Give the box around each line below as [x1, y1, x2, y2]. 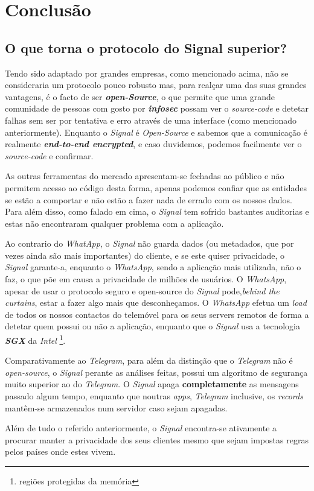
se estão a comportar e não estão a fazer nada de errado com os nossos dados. [5, 193, 292, 206]
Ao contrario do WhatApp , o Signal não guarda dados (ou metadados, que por [5, 237, 294, 250]
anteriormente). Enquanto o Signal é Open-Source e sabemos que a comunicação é [5, 125, 307, 138]
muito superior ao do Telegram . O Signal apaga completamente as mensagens [5, 378, 299, 390]
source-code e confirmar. [5, 149, 94, 162]
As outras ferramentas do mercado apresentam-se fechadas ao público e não [5, 169, 284, 182]
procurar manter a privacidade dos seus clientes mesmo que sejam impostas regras [5, 433, 309, 446]
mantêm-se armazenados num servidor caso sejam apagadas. [5, 401, 228, 414]
